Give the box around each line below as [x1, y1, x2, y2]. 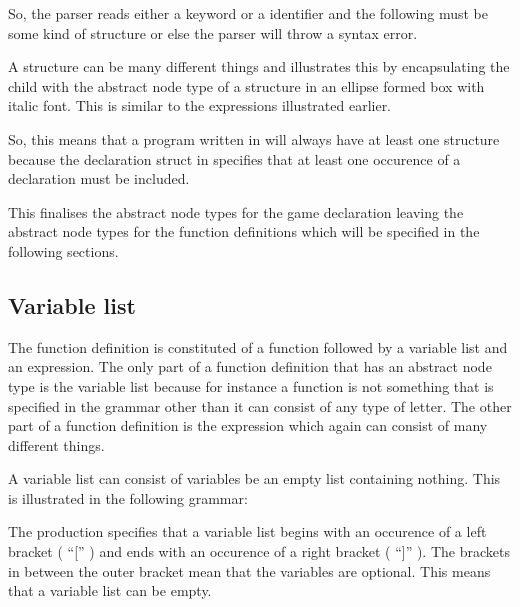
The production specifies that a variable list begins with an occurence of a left [8, 521, 487, 542]
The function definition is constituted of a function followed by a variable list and [8, 336, 508, 357]
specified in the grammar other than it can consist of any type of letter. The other [8, 395, 512, 416]
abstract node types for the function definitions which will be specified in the [8, 221, 480, 242]
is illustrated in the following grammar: [8, 487, 248, 508]
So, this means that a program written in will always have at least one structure [8, 128, 500, 149]
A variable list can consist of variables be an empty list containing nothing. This [8, 468, 501, 489]
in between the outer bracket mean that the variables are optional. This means [8, 560, 491, 581]
